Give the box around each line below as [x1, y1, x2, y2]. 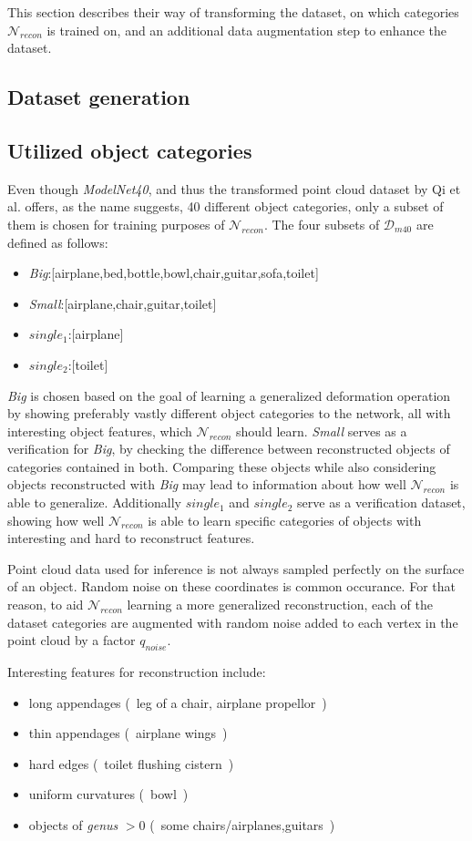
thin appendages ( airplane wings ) [28, 723, 228, 743]
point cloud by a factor [7, 631, 136, 650]
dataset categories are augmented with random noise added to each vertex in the [7, 612, 458, 631]
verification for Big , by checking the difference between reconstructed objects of [7, 439, 450, 458]
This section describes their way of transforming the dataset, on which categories [7, 3, 459, 21]
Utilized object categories [7, 136, 252, 164]
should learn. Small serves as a [235, 421, 407, 440]
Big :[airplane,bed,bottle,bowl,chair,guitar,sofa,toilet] [28, 263, 319, 282]
